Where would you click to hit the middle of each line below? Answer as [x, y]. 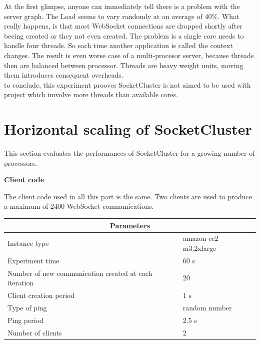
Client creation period [41, 295]
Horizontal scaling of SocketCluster [128, 129]
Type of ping [27, 307]
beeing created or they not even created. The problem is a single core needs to [124, 35]
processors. [21, 162]
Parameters [130, 225]
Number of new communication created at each [80, 273]
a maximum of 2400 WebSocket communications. [79, 206]
